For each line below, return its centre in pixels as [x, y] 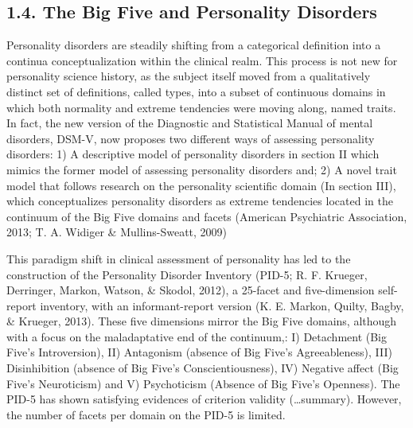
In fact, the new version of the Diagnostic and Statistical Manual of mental [190, 123]
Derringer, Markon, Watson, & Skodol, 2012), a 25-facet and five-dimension [191, 290]
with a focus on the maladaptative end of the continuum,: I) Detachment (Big [197, 336]
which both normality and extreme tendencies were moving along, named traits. [201, 107]
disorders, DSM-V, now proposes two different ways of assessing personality [191, 138]
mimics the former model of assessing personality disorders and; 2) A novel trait [202, 169]
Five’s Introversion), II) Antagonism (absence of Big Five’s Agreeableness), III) [199, 352]
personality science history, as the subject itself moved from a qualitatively [189, 76]
